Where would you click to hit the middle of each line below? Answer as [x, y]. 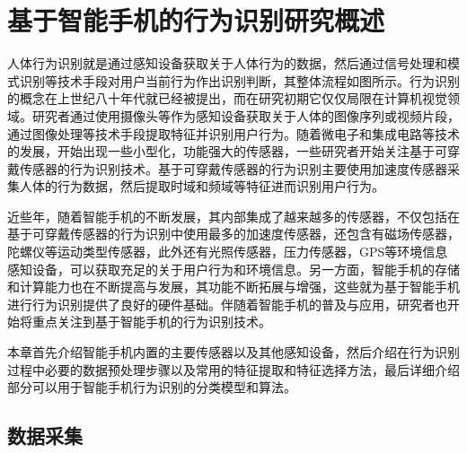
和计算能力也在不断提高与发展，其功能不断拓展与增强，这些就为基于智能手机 [233, 287]
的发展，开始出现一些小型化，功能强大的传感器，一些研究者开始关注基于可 [227, 151]
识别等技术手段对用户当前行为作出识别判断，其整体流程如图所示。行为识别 [239, 80]
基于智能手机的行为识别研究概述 [196, 20]
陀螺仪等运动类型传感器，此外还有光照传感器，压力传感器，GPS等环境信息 [228, 252]
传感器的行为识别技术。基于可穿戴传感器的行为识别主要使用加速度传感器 [233, 168]
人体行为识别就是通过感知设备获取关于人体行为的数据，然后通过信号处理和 [227, 63]
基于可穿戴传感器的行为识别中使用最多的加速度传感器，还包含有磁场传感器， [233, 234]
